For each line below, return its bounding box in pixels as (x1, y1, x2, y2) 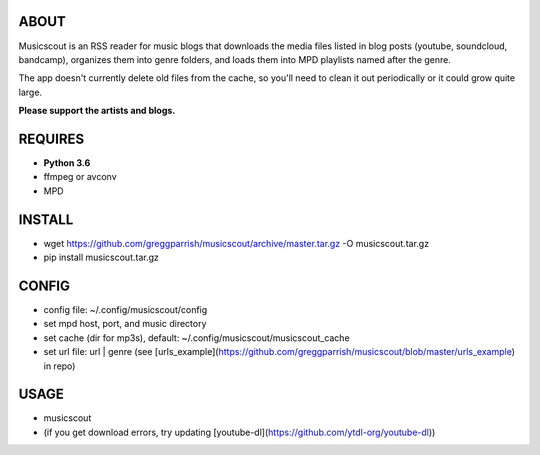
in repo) (43, 360, 76, 372)
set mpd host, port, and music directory (43, 318, 207, 330)
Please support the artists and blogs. (18, 105, 176, 117)
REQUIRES (18, 130, 85, 147)
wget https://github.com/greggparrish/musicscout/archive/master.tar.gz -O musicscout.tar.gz (43, 237, 430, 249)
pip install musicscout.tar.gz (43, 251, 160, 264)
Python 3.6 (43, 156, 91, 169)
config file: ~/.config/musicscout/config (43, 303, 208, 315)
